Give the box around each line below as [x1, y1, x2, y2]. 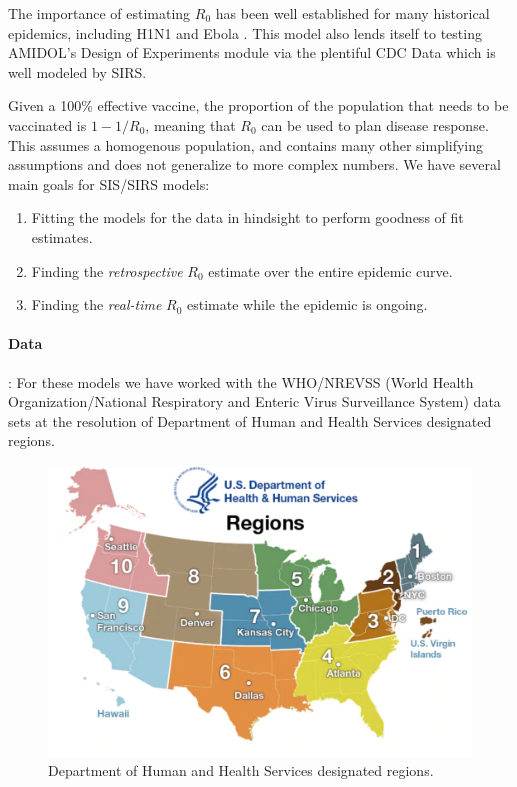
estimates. [31, 226, 93, 247]
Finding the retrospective [31, 260, 183, 281]
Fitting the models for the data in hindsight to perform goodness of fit [31, 207, 464, 228]
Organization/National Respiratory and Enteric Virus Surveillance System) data [8, 391, 501, 412]
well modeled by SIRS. [8, 61, 147, 82]
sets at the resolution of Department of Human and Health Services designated [8, 410, 492, 431]
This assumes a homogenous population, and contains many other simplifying [8, 134, 484, 155]
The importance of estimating [8, 3, 191, 23]
